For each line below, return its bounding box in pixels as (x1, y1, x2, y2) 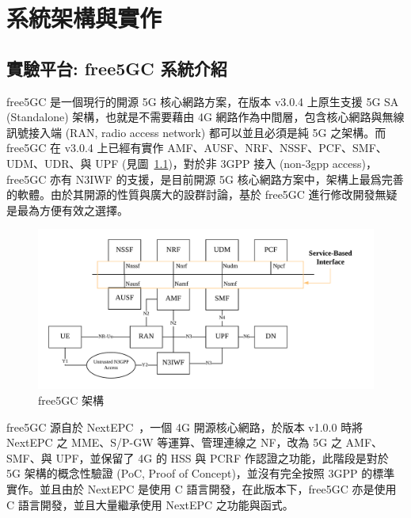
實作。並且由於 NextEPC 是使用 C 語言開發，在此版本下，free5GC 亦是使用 (6, 480, 397, 497)
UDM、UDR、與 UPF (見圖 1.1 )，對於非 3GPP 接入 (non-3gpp (6, 154, 329, 171)
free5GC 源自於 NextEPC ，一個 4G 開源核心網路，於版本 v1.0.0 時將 (6, 418, 363, 435)
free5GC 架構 (38, 391, 104, 408)
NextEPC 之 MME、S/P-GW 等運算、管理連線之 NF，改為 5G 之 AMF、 (6, 434, 383, 451)
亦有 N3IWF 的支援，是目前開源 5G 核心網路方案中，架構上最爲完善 (49, 170, 404, 187)
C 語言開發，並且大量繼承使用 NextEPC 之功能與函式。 (6, 496, 294, 512)
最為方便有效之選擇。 (17, 201, 128, 218)
